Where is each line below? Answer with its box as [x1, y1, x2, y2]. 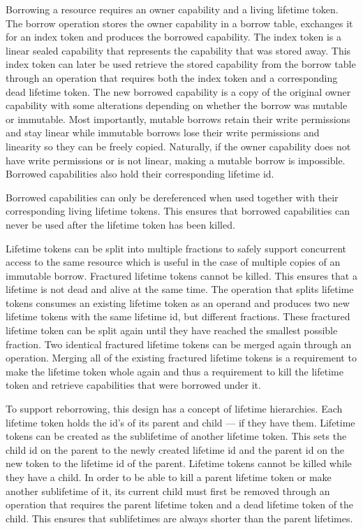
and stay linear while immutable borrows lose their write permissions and [6, 125, 320, 140]
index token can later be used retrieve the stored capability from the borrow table [6, 57, 356, 71]
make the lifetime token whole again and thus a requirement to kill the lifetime [6, 364, 343, 378]
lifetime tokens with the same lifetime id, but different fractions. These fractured [6, 309, 350, 324]
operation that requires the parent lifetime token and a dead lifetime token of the [6, 497, 354, 512]
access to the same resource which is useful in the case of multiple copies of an [6, 255, 341, 269]
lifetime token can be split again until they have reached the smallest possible [6, 323, 338, 338]
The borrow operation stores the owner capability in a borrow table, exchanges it [6, 15, 353, 30]
